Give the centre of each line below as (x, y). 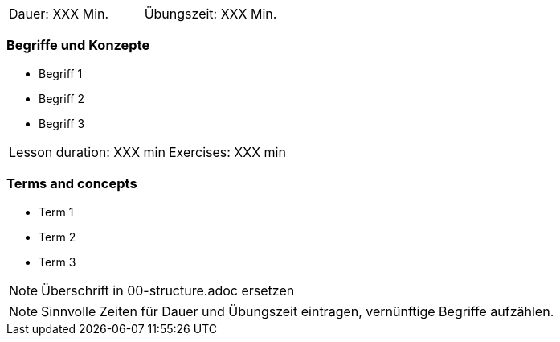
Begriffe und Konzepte (78, 45)
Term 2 (57, 237)
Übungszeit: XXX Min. (211, 14)
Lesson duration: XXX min (87, 152)
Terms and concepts (72, 184)
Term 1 (56, 212)
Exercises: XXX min (227, 152)
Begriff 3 (62, 123)
